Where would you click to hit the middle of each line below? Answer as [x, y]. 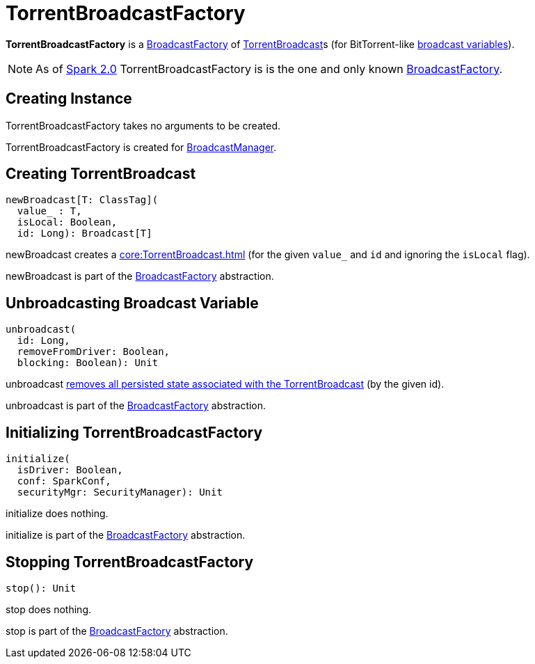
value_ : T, [49, 211]
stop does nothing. [48, 609]
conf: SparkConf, [64, 481]
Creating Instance [69, 99]
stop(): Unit [41, 588]
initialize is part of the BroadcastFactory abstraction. [126, 535]
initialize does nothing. [57, 514]
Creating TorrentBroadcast [101, 174]
